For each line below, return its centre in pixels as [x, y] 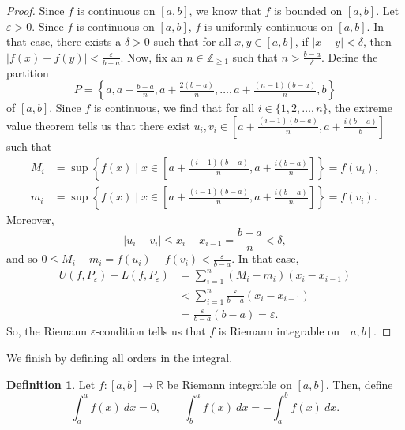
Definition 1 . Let [51, 384]
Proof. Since [36, 10]
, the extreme [360, 108]
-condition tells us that [151, 331]
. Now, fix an [152, 56]
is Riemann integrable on [279, 331]
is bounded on [308, 10]
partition [28, 72]
